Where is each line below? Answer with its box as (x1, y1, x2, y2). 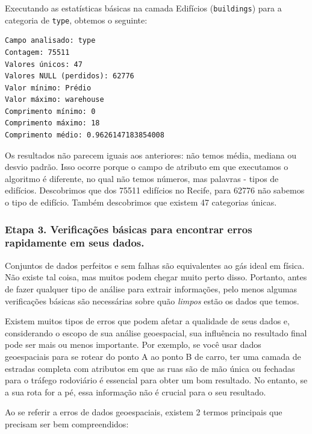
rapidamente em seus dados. (5, 235, 145, 250)
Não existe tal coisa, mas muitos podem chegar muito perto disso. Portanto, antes (5, 271, 307, 283)
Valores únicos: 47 (5, 60, 83, 69)
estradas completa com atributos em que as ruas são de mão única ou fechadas (5, 362, 295, 374)
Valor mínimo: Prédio (5, 83, 92, 92)
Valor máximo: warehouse (5, 95, 104, 104)
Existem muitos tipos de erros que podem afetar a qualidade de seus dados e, (5, 315, 290, 327)
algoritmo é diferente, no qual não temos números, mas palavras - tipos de (5, 172, 279, 184)
